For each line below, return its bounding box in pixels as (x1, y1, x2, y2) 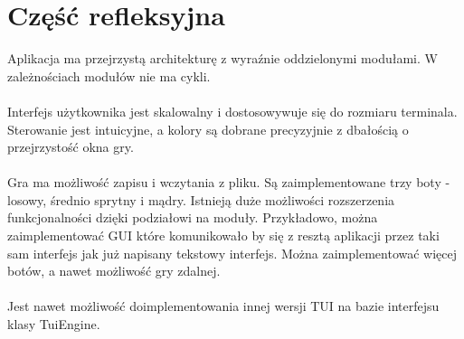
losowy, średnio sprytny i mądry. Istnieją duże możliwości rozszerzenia (7, 190, 395, 209)
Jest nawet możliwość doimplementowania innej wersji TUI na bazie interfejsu (7, 297, 440, 315)
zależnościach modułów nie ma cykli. (7, 66, 211, 85)
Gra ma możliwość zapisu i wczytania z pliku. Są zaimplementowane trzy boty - (7, 173, 450, 192)
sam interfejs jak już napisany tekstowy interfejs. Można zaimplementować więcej (7, 243, 458, 262)
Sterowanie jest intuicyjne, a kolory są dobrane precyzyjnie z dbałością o (7, 119, 409, 138)
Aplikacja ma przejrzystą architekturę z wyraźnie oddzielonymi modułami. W (7, 49, 438, 68)
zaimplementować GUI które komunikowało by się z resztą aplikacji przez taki (7, 226, 440, 245)
